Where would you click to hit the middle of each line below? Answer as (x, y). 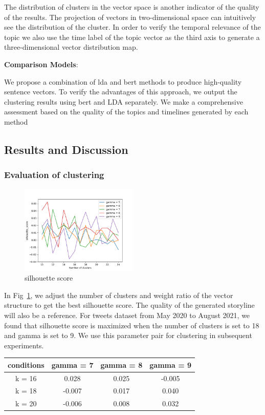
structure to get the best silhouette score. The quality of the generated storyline (129, 305)
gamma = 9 (171, 364)
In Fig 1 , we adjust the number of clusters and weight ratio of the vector (119, 295)
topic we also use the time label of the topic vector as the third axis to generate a (132, 37)
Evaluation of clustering (54, 175)
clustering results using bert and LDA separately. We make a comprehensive (124, 101)
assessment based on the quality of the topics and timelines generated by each (126, 112)
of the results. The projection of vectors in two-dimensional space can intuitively (130, 17)
